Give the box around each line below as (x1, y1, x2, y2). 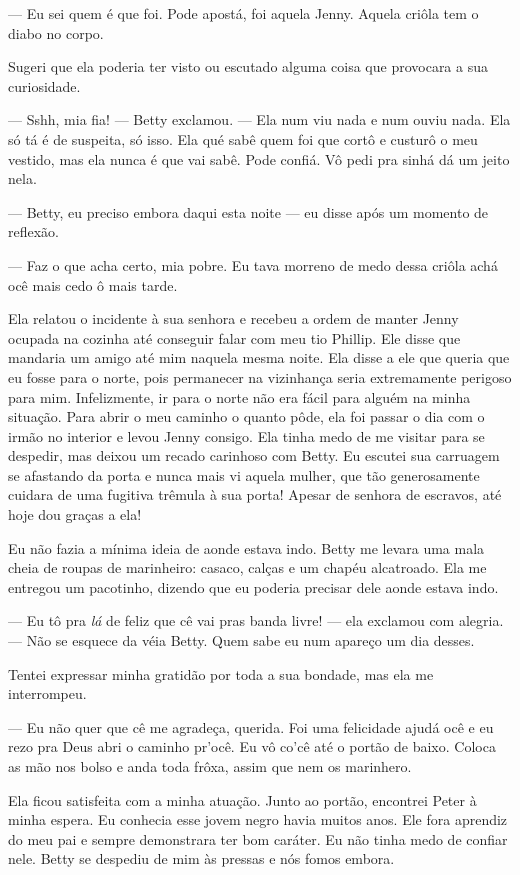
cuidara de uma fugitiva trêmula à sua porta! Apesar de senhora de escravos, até (8, 484, 502, 505)
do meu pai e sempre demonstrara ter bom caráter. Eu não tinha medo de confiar (8, 828, 508, 849)
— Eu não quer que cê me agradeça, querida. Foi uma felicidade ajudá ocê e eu (8, 716, 494, 737)
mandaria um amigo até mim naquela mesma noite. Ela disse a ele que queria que (8, 347, 510, 368)
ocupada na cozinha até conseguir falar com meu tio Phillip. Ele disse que (8, 327, 461, 348)
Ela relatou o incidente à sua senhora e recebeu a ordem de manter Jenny (8, 308, 459, 329)
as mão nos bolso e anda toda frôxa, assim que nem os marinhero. (8, 756, 412, 776)
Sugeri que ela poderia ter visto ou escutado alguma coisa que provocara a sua (8, 56, 488, 77)
